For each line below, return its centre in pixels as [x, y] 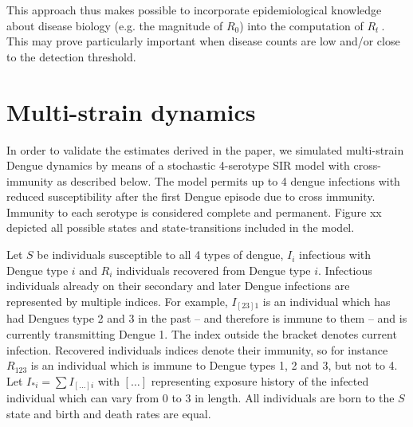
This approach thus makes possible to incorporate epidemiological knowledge [194, 10]
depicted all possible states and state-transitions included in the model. [181, 227]
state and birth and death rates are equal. [109, 413]
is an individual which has [326, 301]
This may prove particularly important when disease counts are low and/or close [203, 41]
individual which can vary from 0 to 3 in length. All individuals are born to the [201, 398]
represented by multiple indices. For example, [117, 301]
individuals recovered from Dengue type [214, 270]
